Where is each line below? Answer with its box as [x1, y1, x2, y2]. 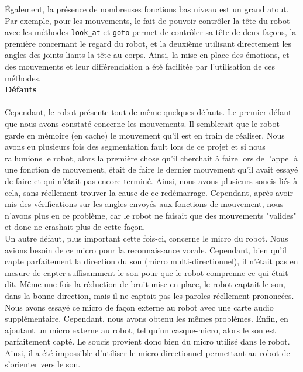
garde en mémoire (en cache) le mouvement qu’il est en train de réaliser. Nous [5, 129, 285, 141]
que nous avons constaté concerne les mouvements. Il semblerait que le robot [5, 118, 280, 129]
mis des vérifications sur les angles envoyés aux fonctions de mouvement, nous [5, 198, 284, 210]
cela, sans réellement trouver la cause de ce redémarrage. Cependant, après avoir [5, 186, 293, 198]
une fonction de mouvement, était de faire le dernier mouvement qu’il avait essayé [5, 163, 298, 175]
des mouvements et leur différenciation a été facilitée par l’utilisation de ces [5, 60, 275, 73]
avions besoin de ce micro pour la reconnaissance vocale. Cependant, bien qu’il [5, 243, 287, 256]
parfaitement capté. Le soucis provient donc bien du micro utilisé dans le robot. [5, 335, 290, 347]
